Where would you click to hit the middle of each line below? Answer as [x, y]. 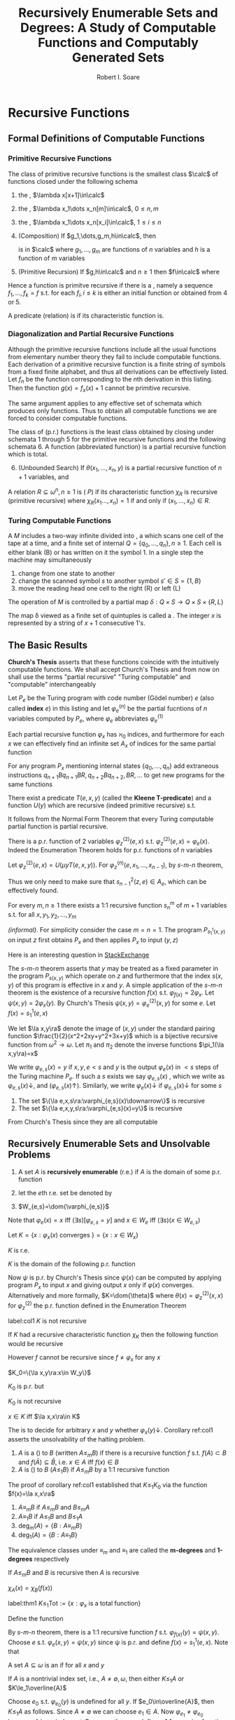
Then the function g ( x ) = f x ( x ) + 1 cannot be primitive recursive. [99, 389]
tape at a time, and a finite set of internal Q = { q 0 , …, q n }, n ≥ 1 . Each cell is [115, 544]
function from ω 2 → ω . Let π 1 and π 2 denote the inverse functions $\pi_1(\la [116, 1044]
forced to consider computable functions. [68, 418]
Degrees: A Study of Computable [118, 28]
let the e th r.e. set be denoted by [65, 1192]
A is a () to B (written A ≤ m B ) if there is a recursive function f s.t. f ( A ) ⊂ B [122, 1453]
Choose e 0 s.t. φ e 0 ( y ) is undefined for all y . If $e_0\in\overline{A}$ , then [111, 1702]
